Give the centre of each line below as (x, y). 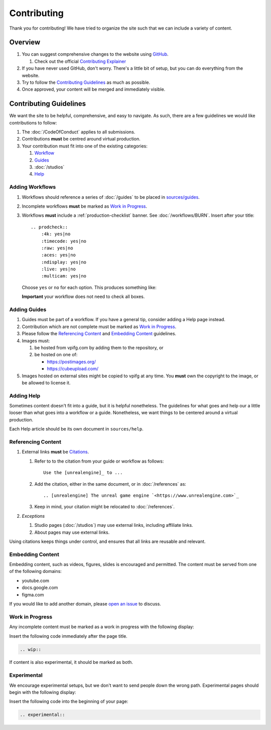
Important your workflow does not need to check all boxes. (83, 297)
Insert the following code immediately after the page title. (68, 636)
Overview (25, 42)
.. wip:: (31, 649)
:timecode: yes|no (64, 241)
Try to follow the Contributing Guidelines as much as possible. (86, 82)
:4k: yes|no (56, 234)
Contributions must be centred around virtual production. (81, 139)
